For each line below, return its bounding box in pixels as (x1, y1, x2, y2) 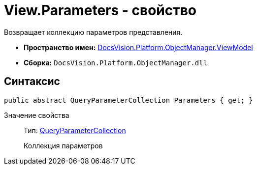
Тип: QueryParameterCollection (24, 126, 126, 135)
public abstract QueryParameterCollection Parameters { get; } (4, 96, 253, 104)
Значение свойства (4, 111, 69, 119)
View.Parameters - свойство (4, 2, 197, 19)
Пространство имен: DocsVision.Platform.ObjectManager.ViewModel (24, 43, 253, 52)
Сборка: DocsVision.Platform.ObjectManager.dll (24, 58, 208, 67)
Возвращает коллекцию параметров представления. (4, 28, 183, 36)
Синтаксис (4, 75, 60, 88)
